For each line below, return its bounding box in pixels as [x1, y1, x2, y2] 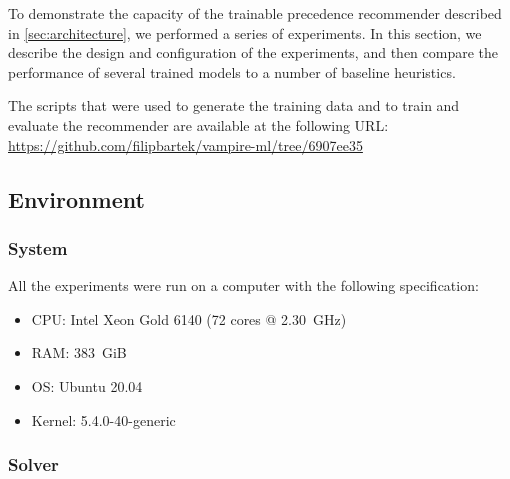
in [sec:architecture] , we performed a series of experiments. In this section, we [8, 22, 482, 43]
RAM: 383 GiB [31, 342, 127, 363]
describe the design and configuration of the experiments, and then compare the [8, 42, 499, 63]
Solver [8, 452, 59, 477]
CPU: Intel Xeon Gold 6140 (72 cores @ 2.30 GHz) [31, 308, 347, 329]
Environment [8, 183, 145, 214]
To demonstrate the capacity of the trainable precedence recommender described [8, 3, 502, 23]
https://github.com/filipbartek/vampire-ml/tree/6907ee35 [8, 134, 363, 155]
